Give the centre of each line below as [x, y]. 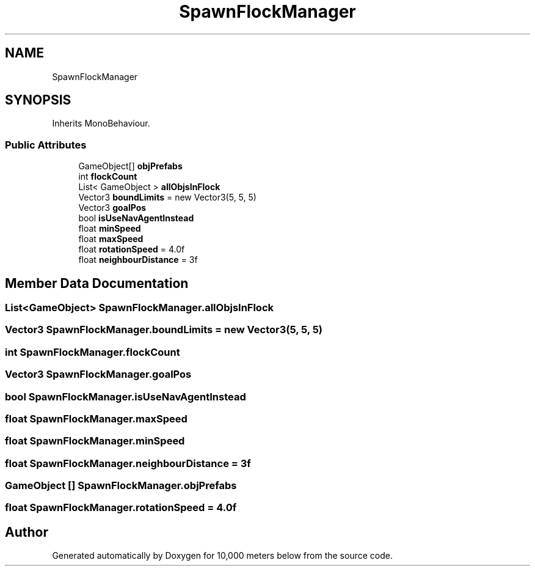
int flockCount [108, 177]
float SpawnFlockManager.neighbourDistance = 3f [128, 463]
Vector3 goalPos [112, 208]
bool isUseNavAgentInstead [136, 218]
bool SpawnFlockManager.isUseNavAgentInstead [126, 396]
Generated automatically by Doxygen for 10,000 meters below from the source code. [222, 556]
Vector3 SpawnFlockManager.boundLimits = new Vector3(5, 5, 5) [164, 330]
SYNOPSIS [38, 100]
